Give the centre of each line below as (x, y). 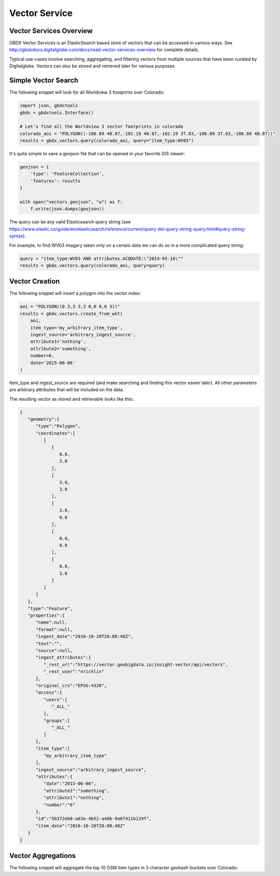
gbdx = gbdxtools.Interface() (57, 112)
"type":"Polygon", (58, 426)
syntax (16, 236)
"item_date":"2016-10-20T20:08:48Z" (80, 826)
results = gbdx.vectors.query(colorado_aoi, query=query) (92, 265)
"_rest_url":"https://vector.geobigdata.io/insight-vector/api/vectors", (136, 664)
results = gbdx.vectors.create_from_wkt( (71, 314)
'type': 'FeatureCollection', (67, 174)
